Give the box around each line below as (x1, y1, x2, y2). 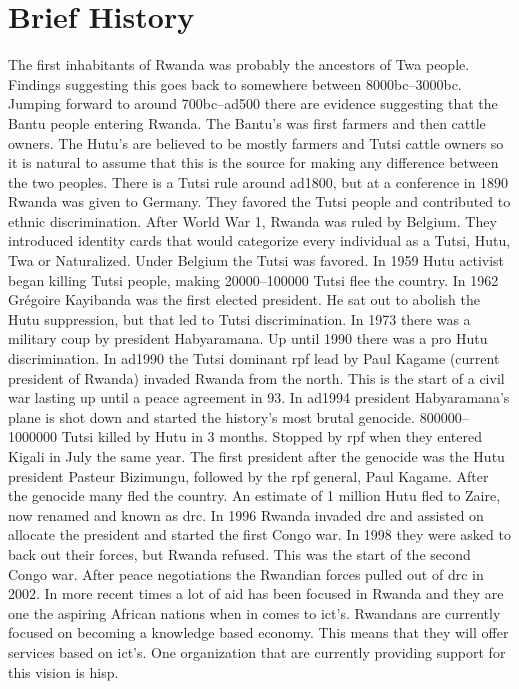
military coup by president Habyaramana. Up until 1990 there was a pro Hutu (8, 328, 488, 349)
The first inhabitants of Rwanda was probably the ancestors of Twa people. (8, 54, 470, 75)
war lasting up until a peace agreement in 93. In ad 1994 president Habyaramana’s (8, 387, 510, 408)
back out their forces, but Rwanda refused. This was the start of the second (8, 543, 471, 564)
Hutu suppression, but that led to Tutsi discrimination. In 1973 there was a (8, 308, 471, 329)
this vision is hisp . (8, 661, 119, 682)
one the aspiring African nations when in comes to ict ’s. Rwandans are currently (8, 602, 501, 623)
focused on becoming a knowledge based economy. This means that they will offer (8, 622, 509, 643)
